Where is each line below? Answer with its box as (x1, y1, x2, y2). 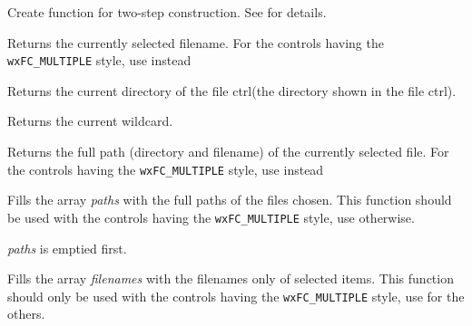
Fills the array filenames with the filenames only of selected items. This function (7, 269, 454, 288)
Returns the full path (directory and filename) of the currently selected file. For (7, 142, 449, 161)
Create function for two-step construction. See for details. (7, 3, 327, 21)
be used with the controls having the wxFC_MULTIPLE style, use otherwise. (7, 207, 415, 226)
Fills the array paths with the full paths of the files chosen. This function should (7, 190, 452, 209)
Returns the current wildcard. (7, 111, 173, 130)
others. (7, 304, 45, 323)
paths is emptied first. (7, 238, 127, 257)
